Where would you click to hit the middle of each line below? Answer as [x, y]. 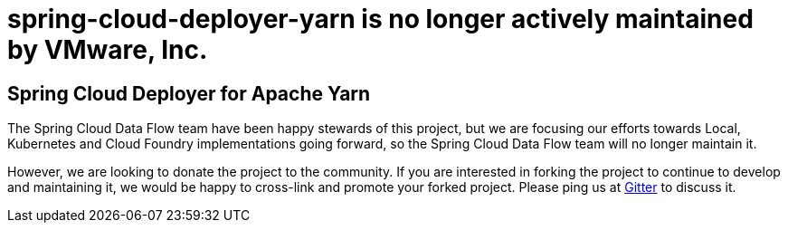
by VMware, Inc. [108, 50]
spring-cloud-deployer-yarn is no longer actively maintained [380, 19]
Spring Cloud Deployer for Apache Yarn [189, 93]
